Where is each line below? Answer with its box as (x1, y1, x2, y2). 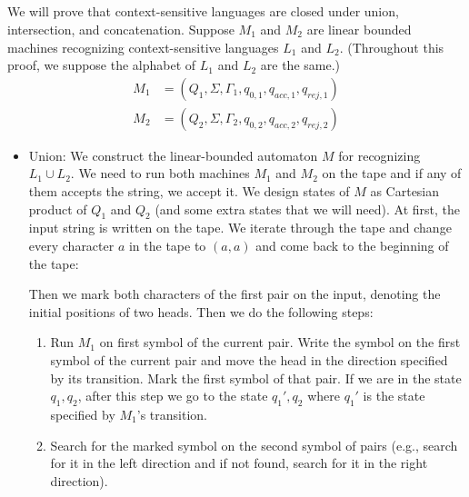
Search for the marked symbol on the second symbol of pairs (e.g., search (50, 435, 458, 454)
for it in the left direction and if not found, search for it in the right (50, 453, 428, 472)
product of (28, 199, 87, 218)
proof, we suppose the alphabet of (7, 55, 196, 75)
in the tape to (128, 236, 206, 254)
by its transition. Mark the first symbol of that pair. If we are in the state (50, 368, 462, 387)
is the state (363, 386, 425, 405)
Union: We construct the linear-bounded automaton (28, 145, 318, 164)
